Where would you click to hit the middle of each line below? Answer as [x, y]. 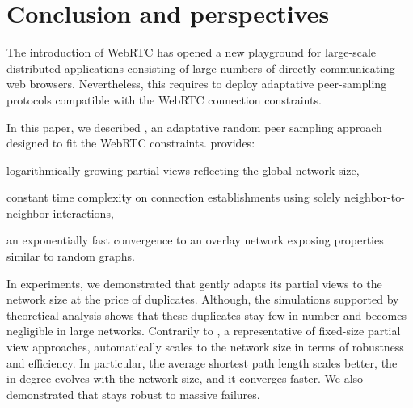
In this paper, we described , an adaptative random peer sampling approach [194, 127]
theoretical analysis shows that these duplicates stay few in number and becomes [206, 314]
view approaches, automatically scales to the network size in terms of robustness [205, 347]
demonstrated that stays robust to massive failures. [133, 394]
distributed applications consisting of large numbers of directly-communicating [201, 68]
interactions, [83, 212]
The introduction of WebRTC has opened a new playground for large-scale [192, 52]
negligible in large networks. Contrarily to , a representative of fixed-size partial [204, 331]
